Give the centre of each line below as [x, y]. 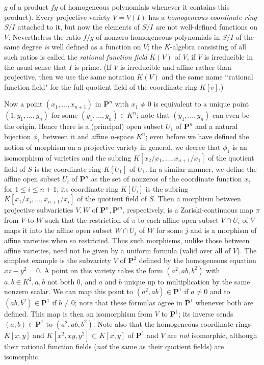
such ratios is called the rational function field [76, 56]
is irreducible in [228, 56]
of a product [29, 7]
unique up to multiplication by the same [187, 281]
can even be [231, 115]
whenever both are [225, 303]
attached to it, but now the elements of [79, 27]
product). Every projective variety [57, 17]
